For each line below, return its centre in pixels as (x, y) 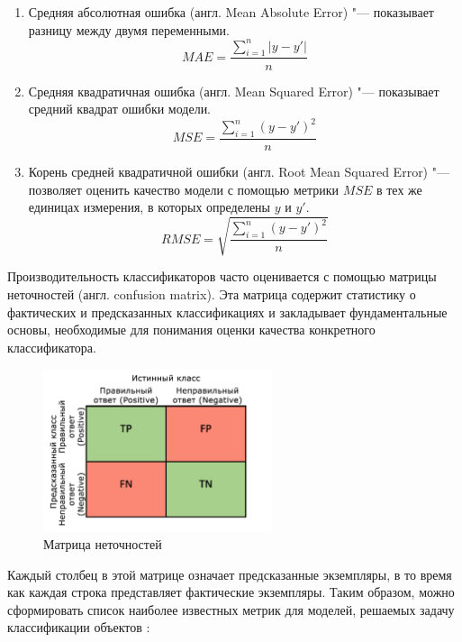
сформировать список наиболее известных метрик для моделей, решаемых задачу (231, 609)
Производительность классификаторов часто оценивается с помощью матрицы (222, 276)
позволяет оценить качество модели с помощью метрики (184, 189)
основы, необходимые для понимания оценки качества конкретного (191, 330)
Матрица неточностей (103, 544)
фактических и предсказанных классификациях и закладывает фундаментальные (227, 312)
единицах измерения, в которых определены (149, 207)
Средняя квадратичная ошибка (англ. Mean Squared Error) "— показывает (234, 91)
